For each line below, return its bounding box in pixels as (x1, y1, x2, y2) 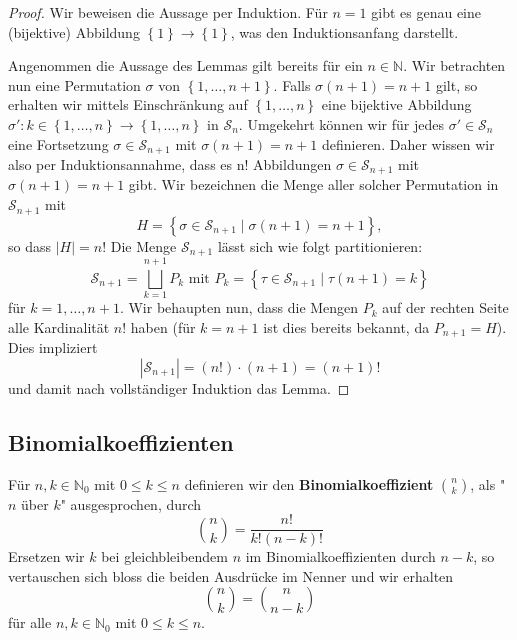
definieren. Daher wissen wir (321, 133, 495, 154)
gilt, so (435, 74, 478, 95)
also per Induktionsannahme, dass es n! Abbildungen (8, 154, 332, 175)
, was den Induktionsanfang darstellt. (230, 21, 459, 42)
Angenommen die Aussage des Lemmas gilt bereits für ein (8, 55, 363, 76)
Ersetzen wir (8, 546, 85, 567)
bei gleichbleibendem (101, 546, 228, 567)
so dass (8, 235, 51, 256)
